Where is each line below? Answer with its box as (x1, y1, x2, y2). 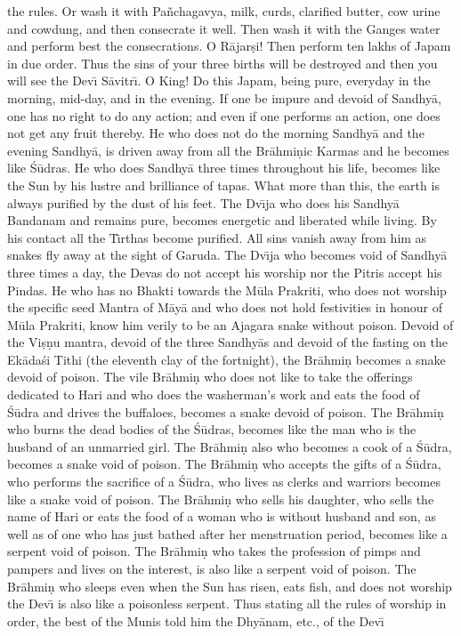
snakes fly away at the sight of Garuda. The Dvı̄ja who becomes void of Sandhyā (7, 246, 448, 264)
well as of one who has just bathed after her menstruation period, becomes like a (7, 524, 448, 543)
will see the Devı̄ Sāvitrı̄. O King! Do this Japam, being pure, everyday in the (7, 71, 431, 90)
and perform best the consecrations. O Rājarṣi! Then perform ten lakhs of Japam (7, 36, 451, 55)
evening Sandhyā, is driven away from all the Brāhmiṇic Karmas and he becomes (7, 141, 449, 159)
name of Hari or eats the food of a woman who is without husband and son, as (7, 507, 436, 526)
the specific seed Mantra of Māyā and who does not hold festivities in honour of (7, 298, 442, 317)
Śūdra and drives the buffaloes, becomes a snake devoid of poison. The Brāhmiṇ (7, 402, 444, 421)
